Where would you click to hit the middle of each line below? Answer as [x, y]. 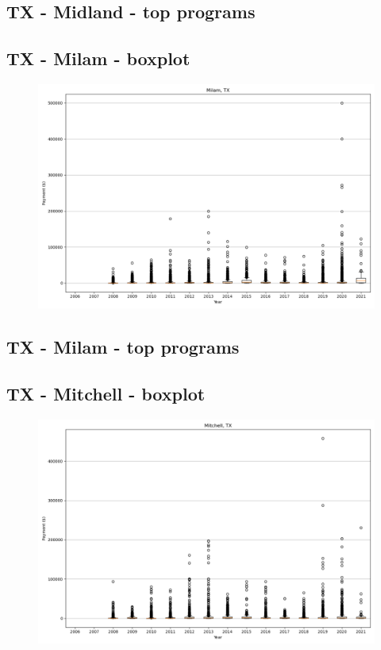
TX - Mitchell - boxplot [106, 394]
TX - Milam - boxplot [98, 58]
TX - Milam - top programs [123, 347]
